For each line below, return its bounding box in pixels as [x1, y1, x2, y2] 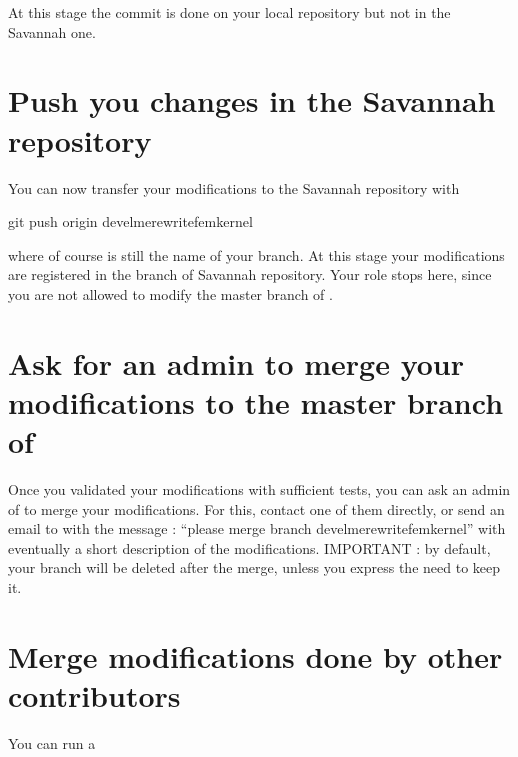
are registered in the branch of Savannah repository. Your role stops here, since [8, 264, 492, 285]
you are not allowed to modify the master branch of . [8, 283, 333, 304]
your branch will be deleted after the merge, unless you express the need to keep [8, 557, 501, 578]
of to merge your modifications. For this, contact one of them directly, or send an [8, 498, 505, 519]
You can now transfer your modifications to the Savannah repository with [8, 177, 460, 198]
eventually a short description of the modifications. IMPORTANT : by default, [8, 537, 491, 558]
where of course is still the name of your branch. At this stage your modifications [8, 244, 505, 265]
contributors [8, 674, 181, 715]
